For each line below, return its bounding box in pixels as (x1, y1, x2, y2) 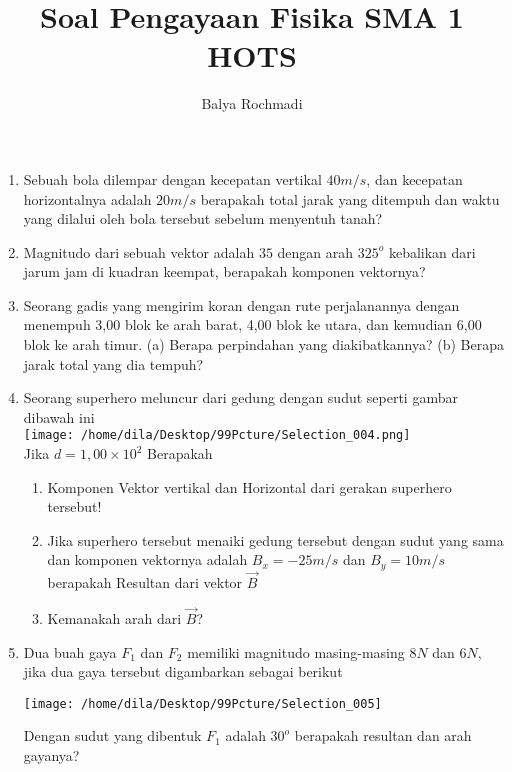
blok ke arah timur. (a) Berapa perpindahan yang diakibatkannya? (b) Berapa (23, 334, 504, 355)
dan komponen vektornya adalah (47, 549, 248, 570)
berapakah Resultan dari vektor (47, 572, 243, 593)
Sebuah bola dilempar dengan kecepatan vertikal (23, 168, 322, 189)
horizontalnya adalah (23, 188, 152, 209)
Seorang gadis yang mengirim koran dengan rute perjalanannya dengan (23, 294, 460, 315)
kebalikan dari (388, 241, 476, 262)
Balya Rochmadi (201, 93, 303, 114)
